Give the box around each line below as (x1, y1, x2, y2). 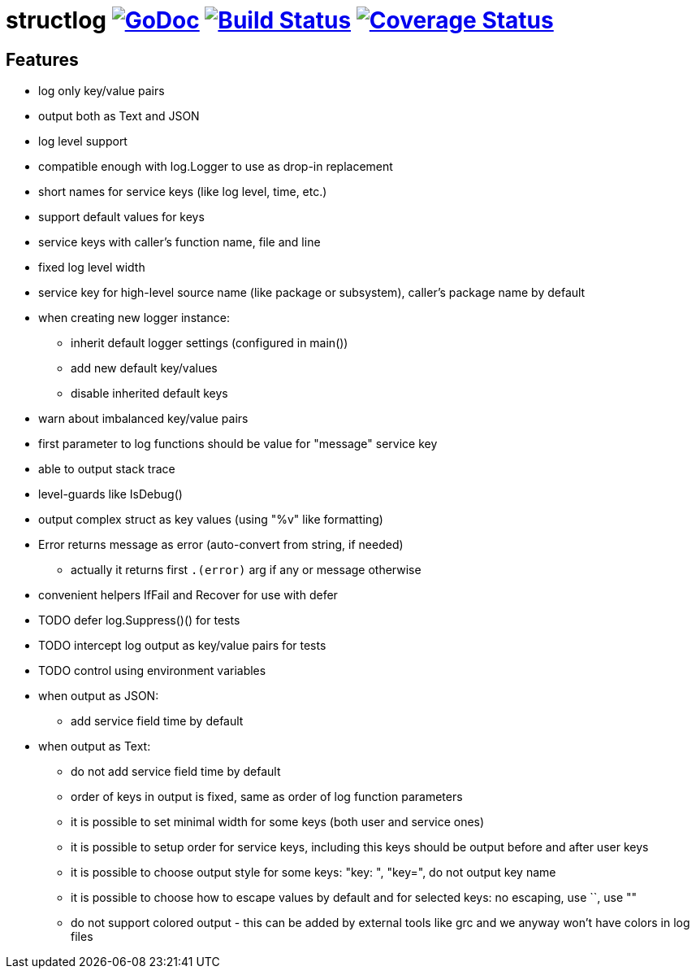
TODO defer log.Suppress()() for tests (38, 613, 240, 628)
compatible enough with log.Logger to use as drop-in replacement (38, 159, 393, 174)
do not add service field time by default (71, 764, 281, 779)
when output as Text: (38, 739, 151, 754)
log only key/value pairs (38, 84, 165, 98)
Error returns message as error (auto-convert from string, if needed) (38, 538, 404, 552)
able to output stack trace (38, 462, 175, 477)
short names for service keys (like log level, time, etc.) (38, 185, 327, 199)
